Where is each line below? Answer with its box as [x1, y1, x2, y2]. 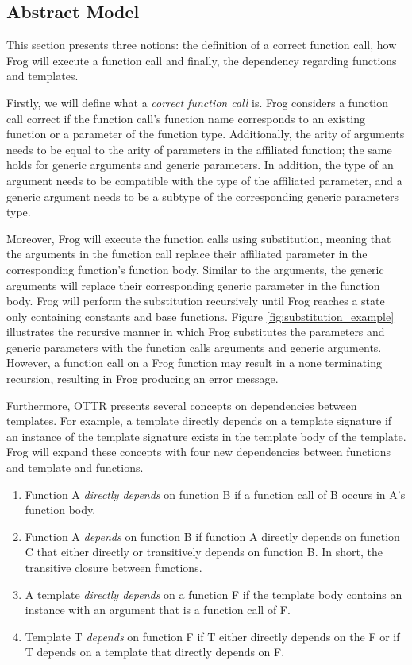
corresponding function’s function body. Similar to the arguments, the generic [6, 261, 384, 277]
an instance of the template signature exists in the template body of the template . [6, 427, 406, 444]
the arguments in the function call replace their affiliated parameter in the [6, 246, 368, 262]
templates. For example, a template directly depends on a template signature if [6, 412, 392, 429]
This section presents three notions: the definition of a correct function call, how [6, 37, 397, 53]
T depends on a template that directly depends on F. [25, 644, 285, 660]
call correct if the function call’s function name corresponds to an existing [6, 110, 365, 126]
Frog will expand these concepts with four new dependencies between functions [6, 443, 391, 460]
